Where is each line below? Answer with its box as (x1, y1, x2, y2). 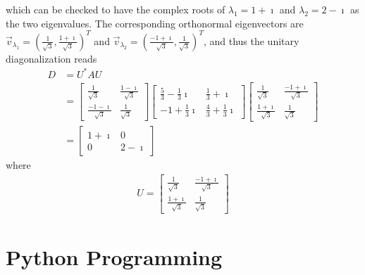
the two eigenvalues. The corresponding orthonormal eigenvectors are (6, 15, 304, 30)
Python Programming (6, 242, 223, 271)
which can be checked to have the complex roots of (6, 2, 225, 16)
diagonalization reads (6, 51, 97, 65)
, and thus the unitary (203, 33, 299, 48)
